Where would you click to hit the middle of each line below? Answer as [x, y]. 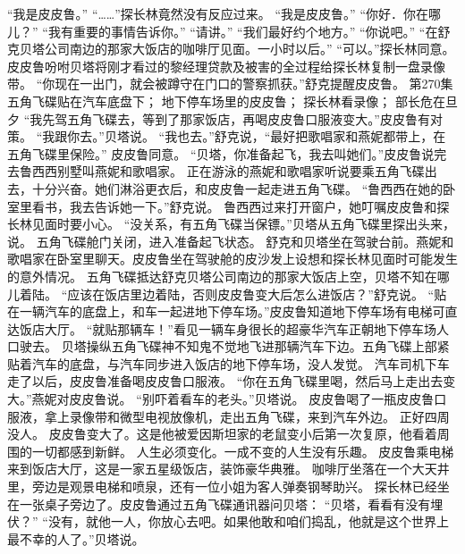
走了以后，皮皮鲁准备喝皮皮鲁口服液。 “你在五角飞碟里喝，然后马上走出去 [225, 381]
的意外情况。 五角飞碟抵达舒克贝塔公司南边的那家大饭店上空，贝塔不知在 [222, 276]
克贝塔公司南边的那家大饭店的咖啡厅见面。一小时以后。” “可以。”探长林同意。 [231, 49]
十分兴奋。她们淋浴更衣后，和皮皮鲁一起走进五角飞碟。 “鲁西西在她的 [237, 188]
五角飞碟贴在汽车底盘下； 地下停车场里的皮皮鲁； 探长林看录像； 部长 [214, 101]
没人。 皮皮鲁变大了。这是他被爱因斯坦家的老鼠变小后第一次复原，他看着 [222, 434]
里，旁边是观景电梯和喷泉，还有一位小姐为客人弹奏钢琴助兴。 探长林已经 [222, 487]
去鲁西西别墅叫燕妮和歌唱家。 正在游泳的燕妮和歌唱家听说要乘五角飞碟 [216, 171]
